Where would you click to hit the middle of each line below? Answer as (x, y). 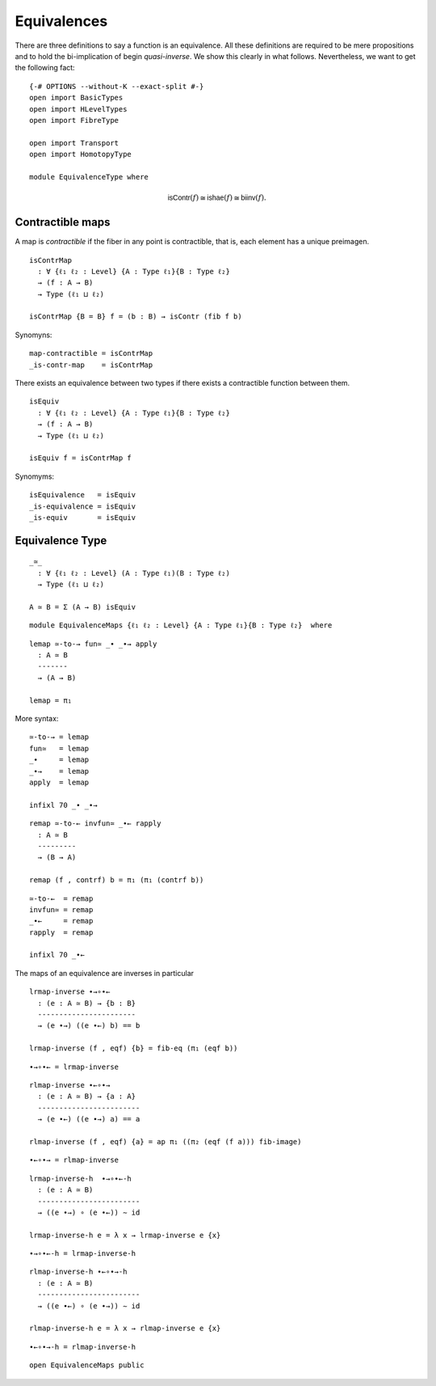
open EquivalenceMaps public (87, 1365)
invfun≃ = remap (61, 909)
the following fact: (45, 68)
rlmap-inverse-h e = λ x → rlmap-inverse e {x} (125, 1329)
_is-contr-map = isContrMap (91, 365)
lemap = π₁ (51, 700)
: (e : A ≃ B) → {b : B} (87, 1003)
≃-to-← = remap (61, 898)
